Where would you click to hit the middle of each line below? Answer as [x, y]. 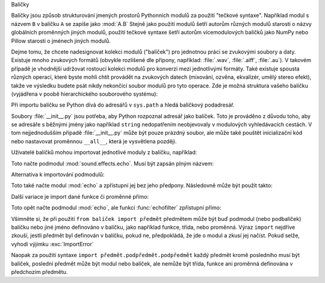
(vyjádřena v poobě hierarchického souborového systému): [85, 94]
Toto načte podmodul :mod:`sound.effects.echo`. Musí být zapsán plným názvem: [113, 163]
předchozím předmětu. [39, 272]
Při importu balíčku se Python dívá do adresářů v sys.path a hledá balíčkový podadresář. [123, 105]
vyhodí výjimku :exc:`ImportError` [53, 244]
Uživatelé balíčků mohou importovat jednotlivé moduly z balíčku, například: [104, 152]
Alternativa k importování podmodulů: [58, 175]
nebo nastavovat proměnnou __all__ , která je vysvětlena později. [94, 141]
